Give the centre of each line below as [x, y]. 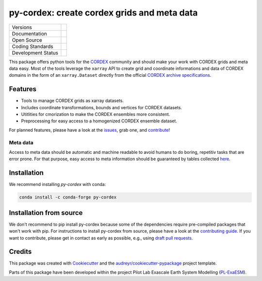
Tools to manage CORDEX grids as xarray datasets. [72, 101]
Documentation [29, 33]
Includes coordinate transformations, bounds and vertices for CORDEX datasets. [101, 107]
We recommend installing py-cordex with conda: [57, 184]
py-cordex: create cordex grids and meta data [103, 13]
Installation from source [46, 213]
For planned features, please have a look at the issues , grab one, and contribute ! [90, 130]
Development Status [35, 52]
